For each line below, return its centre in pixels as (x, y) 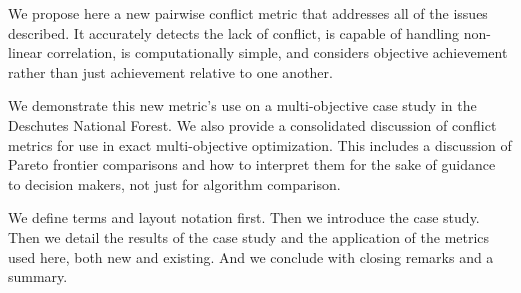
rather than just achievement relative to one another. (170, 71)
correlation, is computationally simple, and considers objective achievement (277, 52)
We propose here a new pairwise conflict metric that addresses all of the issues (248, 13)
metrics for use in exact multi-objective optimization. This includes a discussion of (260, 144)
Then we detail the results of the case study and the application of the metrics (249, 236)
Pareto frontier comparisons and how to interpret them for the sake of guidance (252, 164)
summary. (38, 276)
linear (25, 52)
